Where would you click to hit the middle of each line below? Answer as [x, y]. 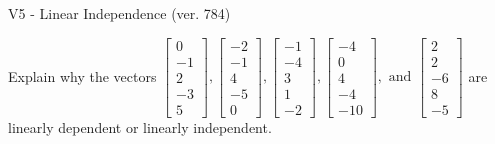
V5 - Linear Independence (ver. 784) [119, 13]
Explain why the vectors [82, 75]
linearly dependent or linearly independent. [140, 126]
